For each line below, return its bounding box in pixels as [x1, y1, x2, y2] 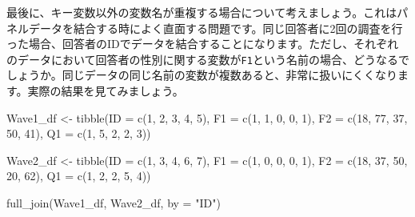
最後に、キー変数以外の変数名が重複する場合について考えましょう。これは [6, 4, 397, 20]
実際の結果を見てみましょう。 [27, 82, 184, 99]
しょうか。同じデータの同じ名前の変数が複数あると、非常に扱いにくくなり [6, 66, 397, 83]
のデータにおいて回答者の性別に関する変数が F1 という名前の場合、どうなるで [6, 50, 409, 67]
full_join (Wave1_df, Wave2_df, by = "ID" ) [6, 195, 221, 211]
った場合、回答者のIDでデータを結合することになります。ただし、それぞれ [6, 35, 399, 52]
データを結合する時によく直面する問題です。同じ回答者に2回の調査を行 [28, 19, 403, 36]
